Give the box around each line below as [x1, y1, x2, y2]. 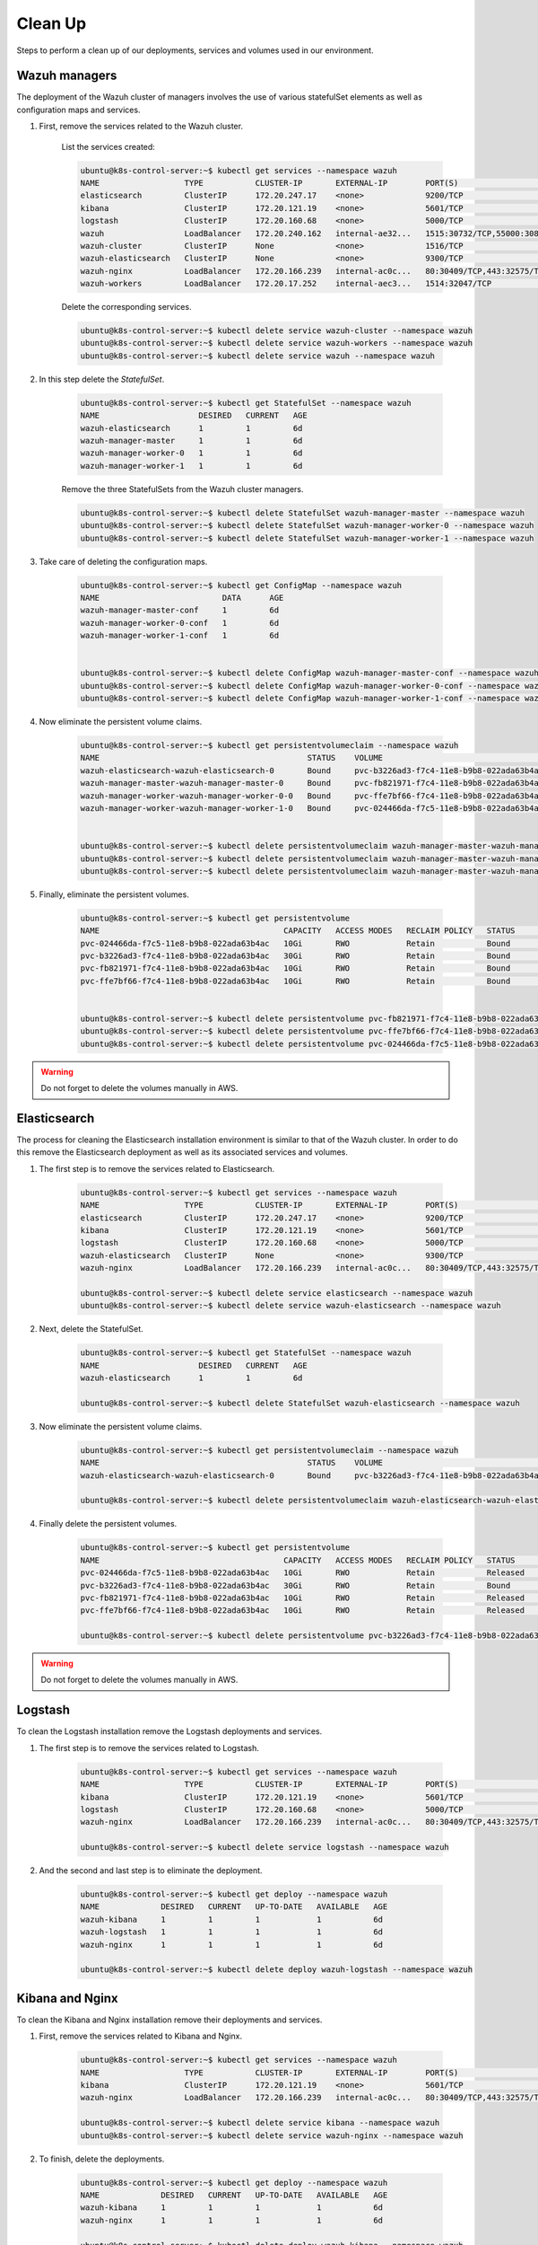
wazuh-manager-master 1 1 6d [80, 436, 303, 446]
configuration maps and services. [16, 104, 141, 115]
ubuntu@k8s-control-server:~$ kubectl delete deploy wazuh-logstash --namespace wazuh [80, 1965, 473, 1975]
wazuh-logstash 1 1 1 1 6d [80, 1927, 384, 1937]
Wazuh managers [16, 68, 117, 84]
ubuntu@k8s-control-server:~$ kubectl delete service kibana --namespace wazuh [80, 2117, 440, 2128]
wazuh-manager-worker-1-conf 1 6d [80, 630, 280, 641]
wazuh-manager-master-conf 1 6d [80, 605, 280, 615]
